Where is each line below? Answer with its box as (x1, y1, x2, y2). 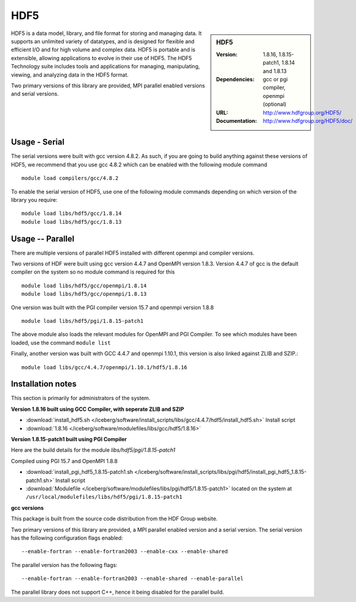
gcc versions (11, 504, 44, 511)
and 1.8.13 (263, 67, 287, 74)
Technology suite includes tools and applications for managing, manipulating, (11, 63, 200, 70)
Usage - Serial (11, 137, 65, 147)
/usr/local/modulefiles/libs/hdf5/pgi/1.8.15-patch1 (26, 493, 183, 500)
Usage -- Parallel (11, 233, 75, 243)
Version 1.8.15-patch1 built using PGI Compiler (11, 436, 127, 443)
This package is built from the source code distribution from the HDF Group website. (11, 515, 218, 522)
